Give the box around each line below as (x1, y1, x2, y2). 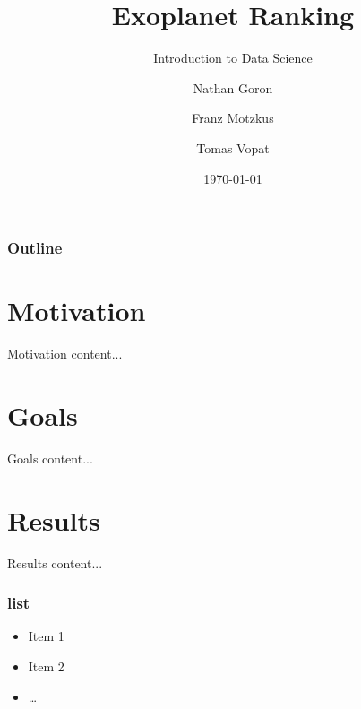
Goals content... (7, 448, 93, 467)
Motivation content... (7, 344, 123, 363)
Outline (7, 237, 63, 259)
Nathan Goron (193, 78, 273, 97)
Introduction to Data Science (153, 48, 313, 67)
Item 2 (28, 656, 64, 675)
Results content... (7, 553, 103, 572)
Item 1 (28, 627, 64, 645)
